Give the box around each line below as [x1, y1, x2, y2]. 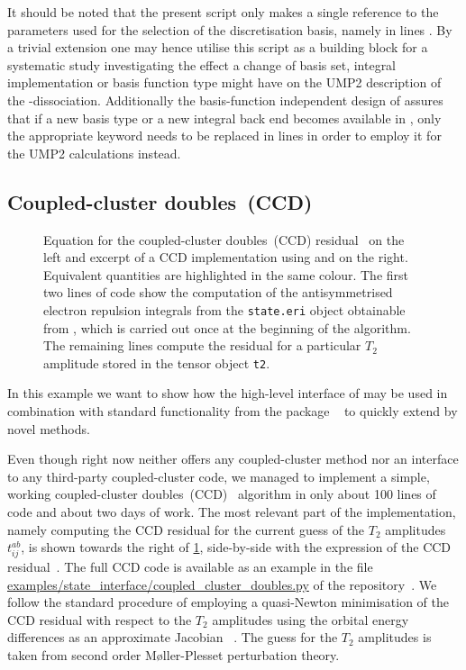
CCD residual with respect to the [7, 610, 192, 629]
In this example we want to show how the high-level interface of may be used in [7, 384, 448, 403]
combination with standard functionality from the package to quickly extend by [7, 402, 458, 421]
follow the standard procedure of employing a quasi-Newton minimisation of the [7, 593, 449, 611]
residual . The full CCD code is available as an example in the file [7, 557, 373, 575]
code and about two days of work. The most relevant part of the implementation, [7, 502, 456, 521]
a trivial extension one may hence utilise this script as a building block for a [7, 38, 428, 57]
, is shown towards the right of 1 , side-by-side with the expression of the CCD [21, 538, 452, 557]
